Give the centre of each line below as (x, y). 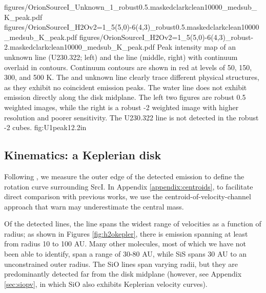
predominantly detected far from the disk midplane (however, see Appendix (123, 274)
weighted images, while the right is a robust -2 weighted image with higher (121, 107)
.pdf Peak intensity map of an (189, 47)
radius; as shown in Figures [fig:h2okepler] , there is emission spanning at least (126, 233)
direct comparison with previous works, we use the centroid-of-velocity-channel (128, 196)
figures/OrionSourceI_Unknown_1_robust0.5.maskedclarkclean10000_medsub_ (131, 7)
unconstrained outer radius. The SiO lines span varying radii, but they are (121, 264)
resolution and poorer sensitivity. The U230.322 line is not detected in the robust (131, 117)
